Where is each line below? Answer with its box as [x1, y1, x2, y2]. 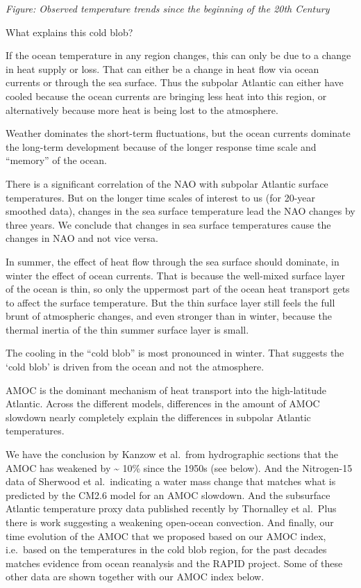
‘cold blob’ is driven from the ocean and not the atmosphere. [6, 359, 265, 374]
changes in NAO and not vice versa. [6, 231, 158, 245]
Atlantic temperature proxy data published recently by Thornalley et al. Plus [6, 501, 337, 516]
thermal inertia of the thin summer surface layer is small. [6, 322, 249, 336]
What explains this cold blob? [6, 24, 133, 39]
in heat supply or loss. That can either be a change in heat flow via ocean [6, 61, 319, 76]
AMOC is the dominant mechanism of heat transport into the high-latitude [6, 382, 326, 397]
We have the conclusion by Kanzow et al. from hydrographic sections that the [6, 447, 339, 462]
